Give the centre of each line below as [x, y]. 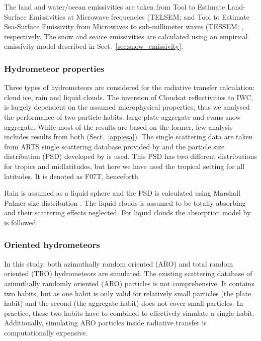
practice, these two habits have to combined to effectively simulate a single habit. [129, 313]
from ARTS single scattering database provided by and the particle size [114, 146]
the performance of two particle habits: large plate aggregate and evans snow [122, 116]
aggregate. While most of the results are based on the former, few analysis [118, 126]
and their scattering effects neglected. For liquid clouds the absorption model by [127, 212]
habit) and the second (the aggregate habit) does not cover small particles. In [124, 303]
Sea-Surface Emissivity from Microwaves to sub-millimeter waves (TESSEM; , [124, 26]
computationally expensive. [46, 332]
